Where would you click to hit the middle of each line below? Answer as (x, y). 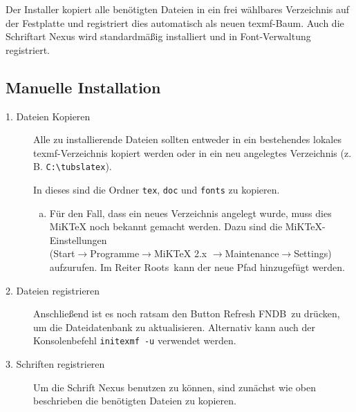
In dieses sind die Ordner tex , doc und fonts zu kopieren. (157, 190)
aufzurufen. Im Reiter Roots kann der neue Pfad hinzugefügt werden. (197, 267)
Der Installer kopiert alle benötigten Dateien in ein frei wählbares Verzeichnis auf (178, 9)
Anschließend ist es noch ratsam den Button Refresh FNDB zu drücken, (187, 313)
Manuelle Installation (83, 87)
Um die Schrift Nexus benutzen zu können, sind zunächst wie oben (175, 387)
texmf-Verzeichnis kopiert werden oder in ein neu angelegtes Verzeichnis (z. (193, 152)
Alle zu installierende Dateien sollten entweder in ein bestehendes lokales (187, 139)
